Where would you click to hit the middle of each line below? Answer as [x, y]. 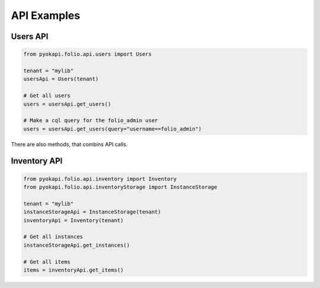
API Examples [46, 15]
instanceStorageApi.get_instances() [77, 245]
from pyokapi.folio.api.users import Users [88, 54]
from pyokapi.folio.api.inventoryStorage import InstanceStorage [120, 187]
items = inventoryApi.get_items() [73, 270]
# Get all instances [53, 237]
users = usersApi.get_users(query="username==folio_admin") [113, 129]
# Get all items [47, 262]
